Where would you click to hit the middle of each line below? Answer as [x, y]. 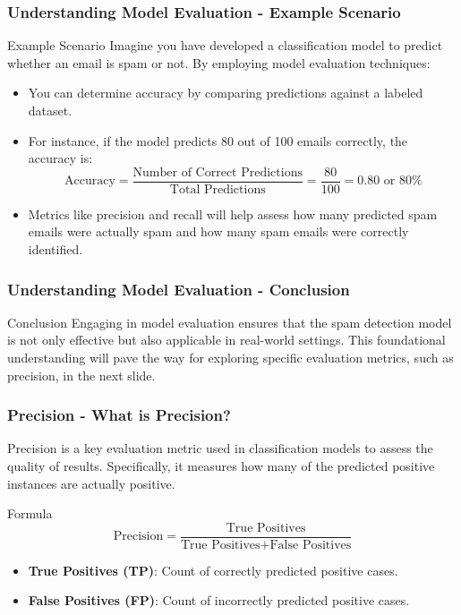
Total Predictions [218, 189]
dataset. [50, 110]
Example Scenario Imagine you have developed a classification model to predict [225, 45]
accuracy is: [60, 158]
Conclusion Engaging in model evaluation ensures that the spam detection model [230, 322]
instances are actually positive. [91, 483]
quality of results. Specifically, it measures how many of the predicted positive [221, 466]
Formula [30, 513]
